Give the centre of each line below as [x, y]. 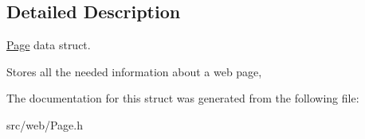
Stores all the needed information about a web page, [134, 71]
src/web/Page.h [45, 124]
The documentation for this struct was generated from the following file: [183, 98]
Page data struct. [49, 45]
